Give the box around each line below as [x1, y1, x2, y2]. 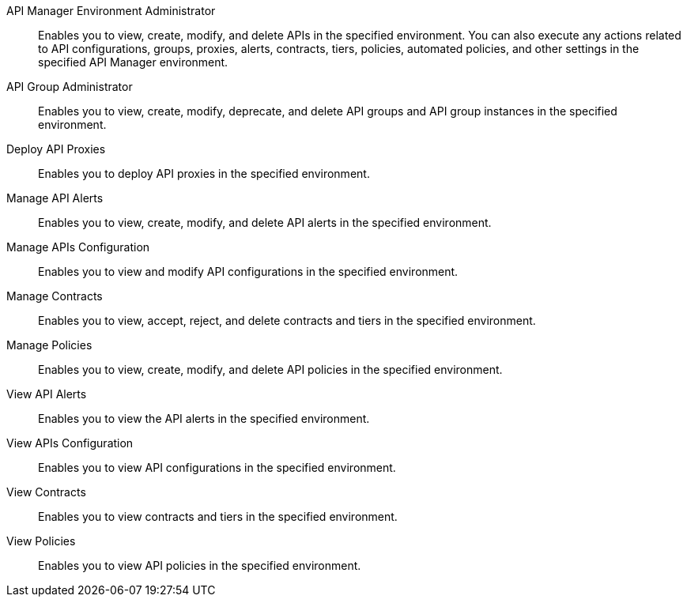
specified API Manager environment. [38, 55, 228, 69]
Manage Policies [6, 338, 92, 352]
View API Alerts [6, 387, 87, 401]
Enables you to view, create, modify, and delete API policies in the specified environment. [38, 363, 503, 376]
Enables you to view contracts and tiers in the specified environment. [38, 510, 398, 523]
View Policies [6, 534, 76, 548]
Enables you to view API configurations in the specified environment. [38, 461, 396, 474]
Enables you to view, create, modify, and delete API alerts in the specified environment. [38, 216, 492, 229]
